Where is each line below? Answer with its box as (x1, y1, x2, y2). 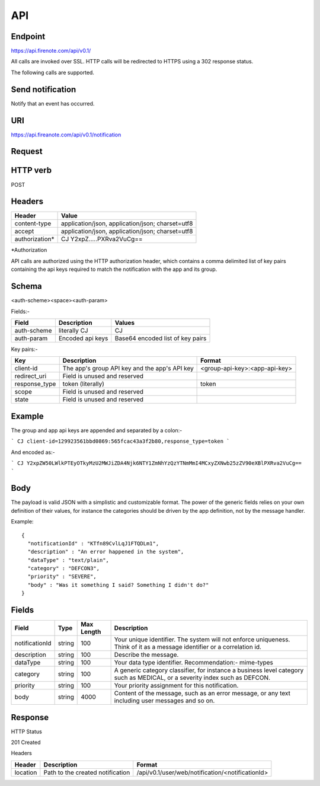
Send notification (11, 84, 76, 94)
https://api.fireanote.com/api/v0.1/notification (11, 131, 121, 138)
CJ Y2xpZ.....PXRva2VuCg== (60, 235, 143, 243)
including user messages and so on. (114, 696, 215, 705)
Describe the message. (114, 651, 179, 659)
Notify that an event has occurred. (11, 100, 95, 107)
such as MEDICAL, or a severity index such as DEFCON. (114, 673, 271, 682)
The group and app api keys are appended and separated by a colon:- (11, 427, 183, 434)
